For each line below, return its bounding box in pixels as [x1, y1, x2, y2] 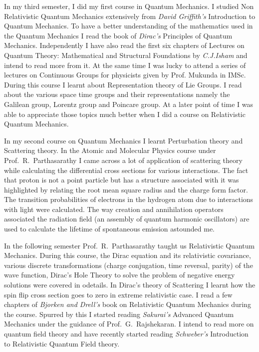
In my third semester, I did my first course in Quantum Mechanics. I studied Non [4, 1, 254, 11]
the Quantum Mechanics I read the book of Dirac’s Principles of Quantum [4, 30, 233, 40]
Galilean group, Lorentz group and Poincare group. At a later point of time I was [4, 98, 253, 109]
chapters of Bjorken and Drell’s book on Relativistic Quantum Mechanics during [4, 299, 251, 309]
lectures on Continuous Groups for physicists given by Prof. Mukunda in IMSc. [4, 69, 246, 80]
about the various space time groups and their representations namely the [4, 89, 230, 99]
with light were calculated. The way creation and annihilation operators [4, 203, 224, 214]
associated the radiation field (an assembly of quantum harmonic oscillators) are [4, 213, 250, 224]
